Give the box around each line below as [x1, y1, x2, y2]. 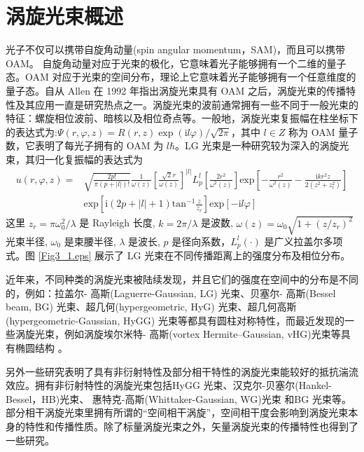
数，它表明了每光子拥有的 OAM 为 [6, 138, 164, 153]
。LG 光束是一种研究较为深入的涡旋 [175, 138, 339, 153]
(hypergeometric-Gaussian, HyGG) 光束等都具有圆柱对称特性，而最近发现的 [6, 313, 344, 327]
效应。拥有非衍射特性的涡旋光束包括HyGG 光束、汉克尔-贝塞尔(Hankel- [6, 378, 332, 392]
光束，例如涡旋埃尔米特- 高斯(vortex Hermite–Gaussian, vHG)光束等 [34, 327, 341, 341]
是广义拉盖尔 [264, 233, 323, 248]
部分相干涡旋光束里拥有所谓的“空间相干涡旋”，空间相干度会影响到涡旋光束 [6, 405, 349, 420]
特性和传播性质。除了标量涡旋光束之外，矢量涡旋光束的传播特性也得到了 [24, 418, 358, 433]
